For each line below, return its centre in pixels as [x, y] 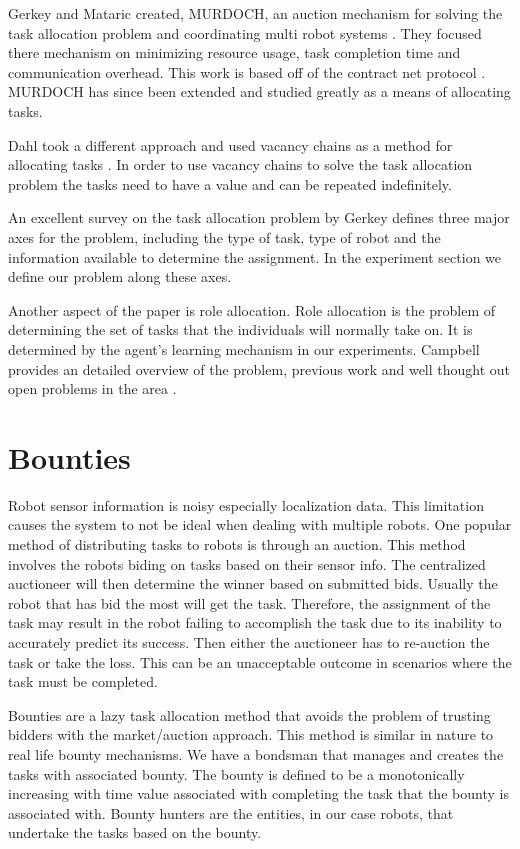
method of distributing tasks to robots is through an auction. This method [237, 544]
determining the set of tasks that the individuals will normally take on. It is [240, 329]
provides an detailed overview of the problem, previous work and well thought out [259, 368]
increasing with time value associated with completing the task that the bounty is [258, 793]
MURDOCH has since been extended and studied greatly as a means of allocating [259, 91]
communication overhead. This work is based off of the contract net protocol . [247, 71]
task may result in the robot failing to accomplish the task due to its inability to [255, 622]
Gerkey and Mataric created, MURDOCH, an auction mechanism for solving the [255, 13]
